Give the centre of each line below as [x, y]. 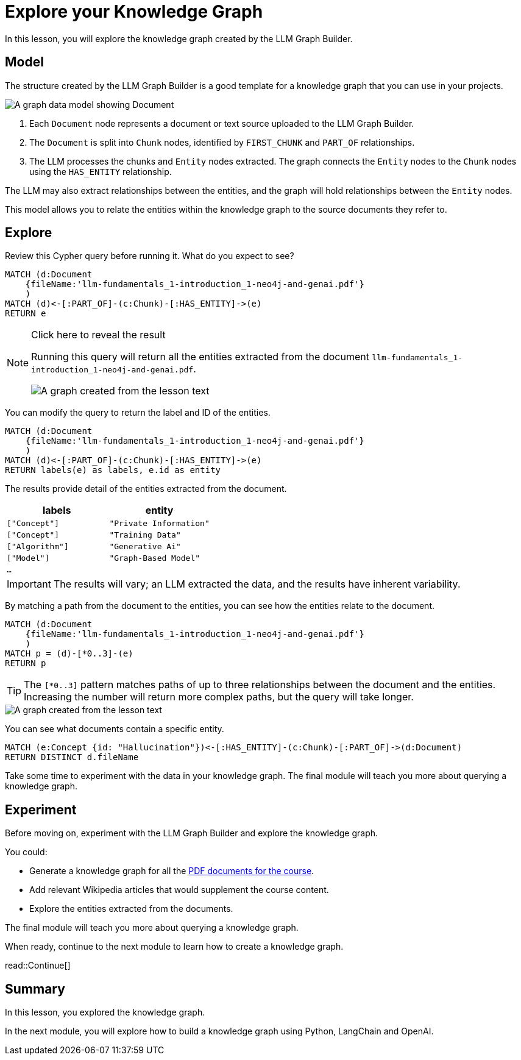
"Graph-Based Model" [155, 558]
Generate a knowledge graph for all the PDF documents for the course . [172, 871]
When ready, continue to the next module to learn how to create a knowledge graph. [174, 947]
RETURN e [26, 314]
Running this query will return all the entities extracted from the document [200, 357]
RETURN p [26, 663]
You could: [26, 852]
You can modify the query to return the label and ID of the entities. [138, 413]
